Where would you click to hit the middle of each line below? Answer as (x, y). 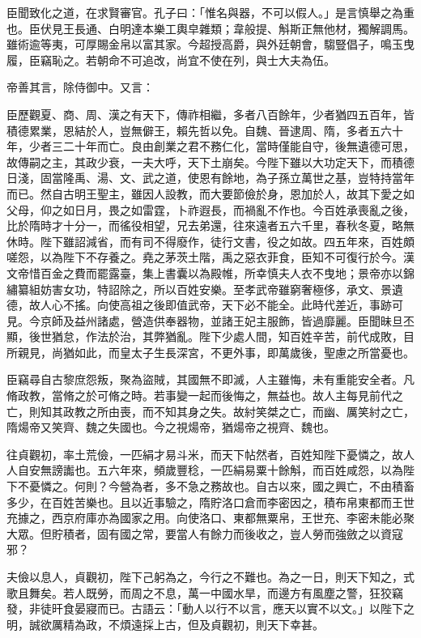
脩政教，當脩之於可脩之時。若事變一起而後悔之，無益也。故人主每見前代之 (205, 396)
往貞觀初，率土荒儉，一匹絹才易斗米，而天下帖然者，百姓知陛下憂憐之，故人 (210, 454)
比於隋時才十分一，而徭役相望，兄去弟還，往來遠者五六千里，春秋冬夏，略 (205, 225)
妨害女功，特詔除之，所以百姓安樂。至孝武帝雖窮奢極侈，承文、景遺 (221, 289)
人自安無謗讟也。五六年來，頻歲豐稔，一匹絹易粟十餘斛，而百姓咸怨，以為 (205, 470)
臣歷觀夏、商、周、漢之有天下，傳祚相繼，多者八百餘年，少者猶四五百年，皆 (210, 114)
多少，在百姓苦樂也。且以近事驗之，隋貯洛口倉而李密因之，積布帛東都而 (199, 502)
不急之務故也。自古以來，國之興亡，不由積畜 (295, 486)
